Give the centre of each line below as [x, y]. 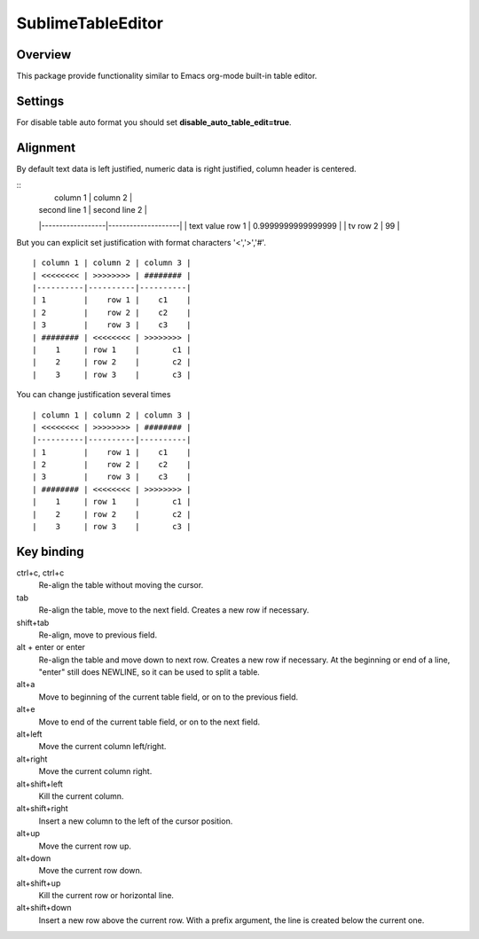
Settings [40, 101]
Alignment [46, 148]
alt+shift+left [40, 784]
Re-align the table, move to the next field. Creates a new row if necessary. [174, 610]
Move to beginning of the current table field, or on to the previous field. [169, 697]
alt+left [29, 734]
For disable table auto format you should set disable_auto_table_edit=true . [154, 122]
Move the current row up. [85, 846]
